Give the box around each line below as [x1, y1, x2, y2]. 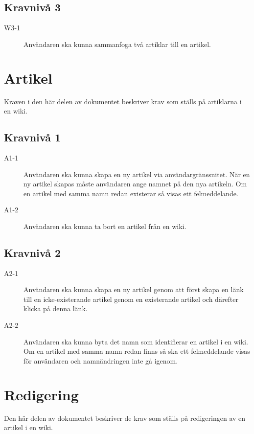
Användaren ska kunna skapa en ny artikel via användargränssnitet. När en [23, 169, 250, 179]
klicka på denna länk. [23, 303, 88, 314]
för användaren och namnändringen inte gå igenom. [23, 355, 178, 365]
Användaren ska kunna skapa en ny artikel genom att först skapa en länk [23, 284, 244, 295]
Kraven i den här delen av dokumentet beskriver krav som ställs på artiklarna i [4, 96, 242, 106]
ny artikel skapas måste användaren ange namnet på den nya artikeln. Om [23, 179, 247, 189]
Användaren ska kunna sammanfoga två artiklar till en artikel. [23, 39, 211, 49]
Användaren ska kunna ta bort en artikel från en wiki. [23, 221, 186, 231]
